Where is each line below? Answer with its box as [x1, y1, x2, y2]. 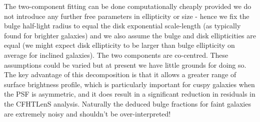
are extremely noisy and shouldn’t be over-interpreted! [4, 108, 171, 119]
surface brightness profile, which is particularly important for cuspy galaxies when [4, 79, 255, 89]
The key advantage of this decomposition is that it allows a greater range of [4, 69, 236, 80]
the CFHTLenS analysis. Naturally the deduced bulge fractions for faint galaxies [4, 98, 251, 109]
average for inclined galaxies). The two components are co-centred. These [4, 49, 228, 60]
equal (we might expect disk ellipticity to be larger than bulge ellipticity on [4, 40, 235, 50]
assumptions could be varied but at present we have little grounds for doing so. [4, 59, 246, 70]
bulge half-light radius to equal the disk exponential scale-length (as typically [4, 20, 241, 31]
